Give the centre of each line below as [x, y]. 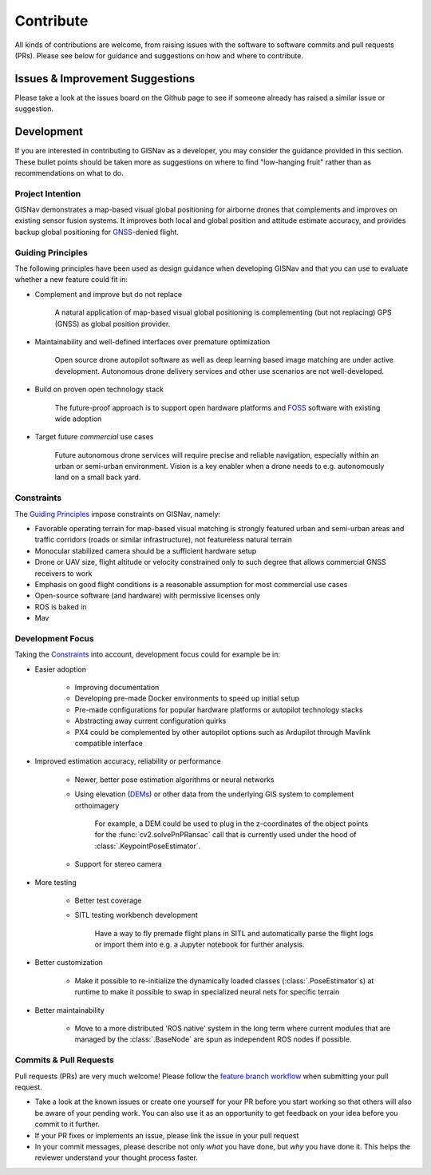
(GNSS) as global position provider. [113, 324]
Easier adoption [61, 669]
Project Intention [48, 193]
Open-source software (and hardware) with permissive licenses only [148, 596]
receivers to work [63, 573]
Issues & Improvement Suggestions [105, 79]
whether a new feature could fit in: [71, 280]
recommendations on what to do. [69, 173]
